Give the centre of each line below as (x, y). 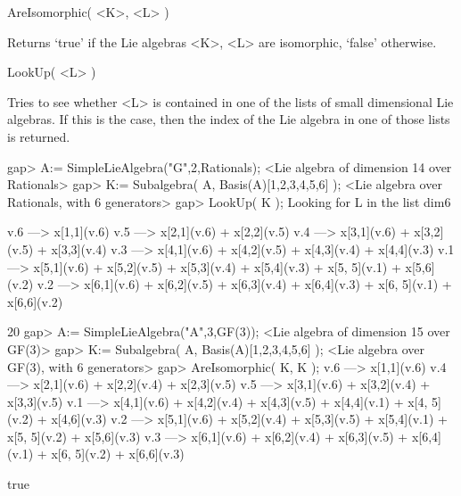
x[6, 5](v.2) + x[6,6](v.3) (118, 454)
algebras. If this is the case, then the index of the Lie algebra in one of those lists (229, 119)
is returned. (39, 136)
